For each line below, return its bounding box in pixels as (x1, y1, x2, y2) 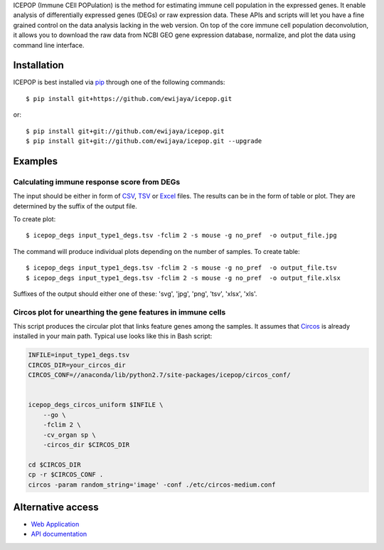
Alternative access (13, 501, 99, 513)
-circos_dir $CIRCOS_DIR (43, 440, 130, 448)
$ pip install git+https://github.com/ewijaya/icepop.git (26, 95, 233, 102)
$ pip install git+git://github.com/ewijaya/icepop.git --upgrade (26, 137, 262, 145)
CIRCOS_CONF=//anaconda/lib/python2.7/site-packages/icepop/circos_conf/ (28, 371, 291, 379)
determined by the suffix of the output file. (13, 201, 138, 210)
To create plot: (13, 214, 56, 223)
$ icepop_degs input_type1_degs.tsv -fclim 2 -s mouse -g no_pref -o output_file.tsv (26, 264, 337, 272)
